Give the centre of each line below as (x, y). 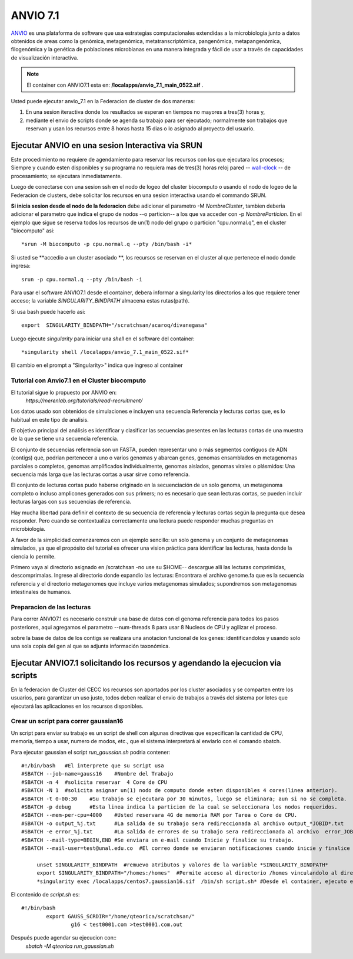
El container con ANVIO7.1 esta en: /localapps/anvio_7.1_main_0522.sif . (115, 85)
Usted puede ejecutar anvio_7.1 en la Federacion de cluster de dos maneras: (103, 101)
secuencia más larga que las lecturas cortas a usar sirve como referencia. (101, 474)
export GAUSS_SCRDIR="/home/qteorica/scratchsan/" (121, 916)
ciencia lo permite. (33, 556)
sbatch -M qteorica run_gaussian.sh (70, 946)
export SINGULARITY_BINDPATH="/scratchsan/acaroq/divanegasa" (114, 325)
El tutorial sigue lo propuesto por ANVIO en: (64, 392)
